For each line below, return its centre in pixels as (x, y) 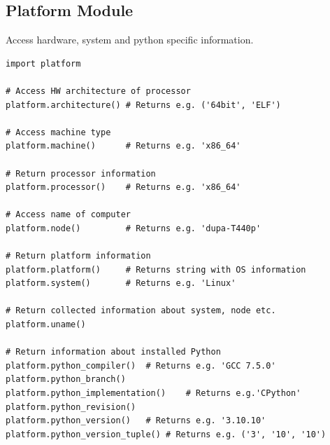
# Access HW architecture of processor (98, 91)
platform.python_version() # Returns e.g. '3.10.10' (136, 421)
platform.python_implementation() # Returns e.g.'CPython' (153, 393)
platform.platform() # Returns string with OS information (156, 269)
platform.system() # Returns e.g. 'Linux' (121, 283)
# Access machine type (58, 132)
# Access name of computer (68, 215)
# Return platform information (78, 256)
